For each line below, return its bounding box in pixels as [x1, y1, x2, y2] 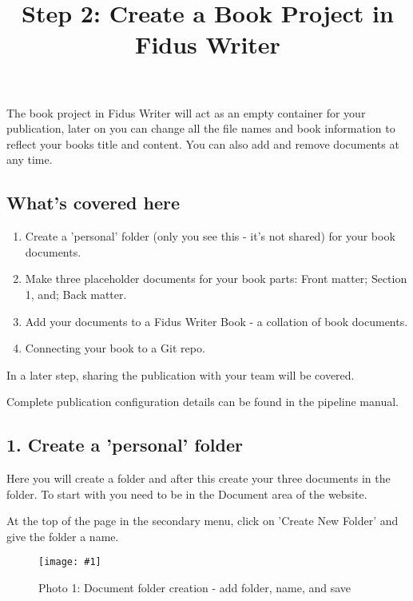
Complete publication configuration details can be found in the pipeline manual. [6, 393, 399, 410]
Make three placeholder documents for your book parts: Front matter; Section [25, 270, 407, 287]
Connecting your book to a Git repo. [25, 340, 205, 356]
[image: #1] [38, 556, 101, 568]
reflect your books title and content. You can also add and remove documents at [6, 135, 399, 152]
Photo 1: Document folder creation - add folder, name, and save [38, 579, 351, 596]
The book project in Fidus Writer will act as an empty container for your [6, 104, 366, 121]
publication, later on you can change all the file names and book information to [6, 120, 395, 137]
